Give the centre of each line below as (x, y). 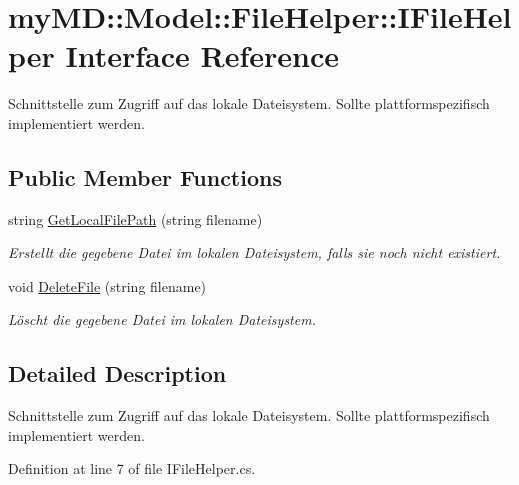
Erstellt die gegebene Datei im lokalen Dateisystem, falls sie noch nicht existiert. (254, 252)
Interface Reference (202, 55)
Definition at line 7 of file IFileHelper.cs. (132, 468)
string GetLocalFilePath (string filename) (135, 218)
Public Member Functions (145, 176)
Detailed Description (117, 373)
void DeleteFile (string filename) (107, 285)
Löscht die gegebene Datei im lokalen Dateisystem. (162, 319)
